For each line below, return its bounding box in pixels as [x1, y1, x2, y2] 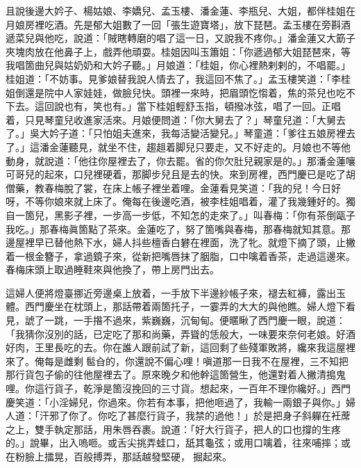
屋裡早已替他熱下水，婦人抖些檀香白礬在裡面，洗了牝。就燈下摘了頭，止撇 [15, 235, 355, 250]
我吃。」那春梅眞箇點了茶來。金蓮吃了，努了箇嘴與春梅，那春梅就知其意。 [6, 221, 341, 236]
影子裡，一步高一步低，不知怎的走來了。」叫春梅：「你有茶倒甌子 [63, 207, 355, 222]
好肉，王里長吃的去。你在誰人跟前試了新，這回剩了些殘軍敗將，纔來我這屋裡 [6, 340, 355, 355]
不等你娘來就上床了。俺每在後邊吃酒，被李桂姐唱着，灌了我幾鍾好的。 [24, 194, 346, 209]
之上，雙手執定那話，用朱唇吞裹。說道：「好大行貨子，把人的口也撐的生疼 [6, 421, 341, 436]
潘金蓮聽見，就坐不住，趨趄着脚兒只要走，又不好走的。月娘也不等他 [39, 139, 351, 154]
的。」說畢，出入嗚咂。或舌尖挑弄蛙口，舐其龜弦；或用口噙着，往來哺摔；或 [6, 435, 351, 450]
